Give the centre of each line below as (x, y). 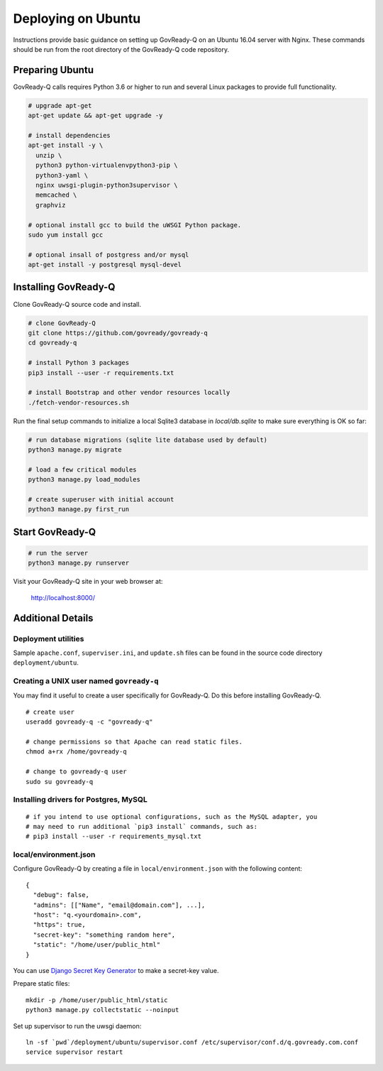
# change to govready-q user (76, 772)
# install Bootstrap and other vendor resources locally (129, 393)
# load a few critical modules (83, 469)
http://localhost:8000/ (63, 597)
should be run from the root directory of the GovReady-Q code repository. (121, 49)
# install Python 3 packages (79, 363)
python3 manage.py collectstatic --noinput (102, 1010)
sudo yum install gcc (66, 235)
